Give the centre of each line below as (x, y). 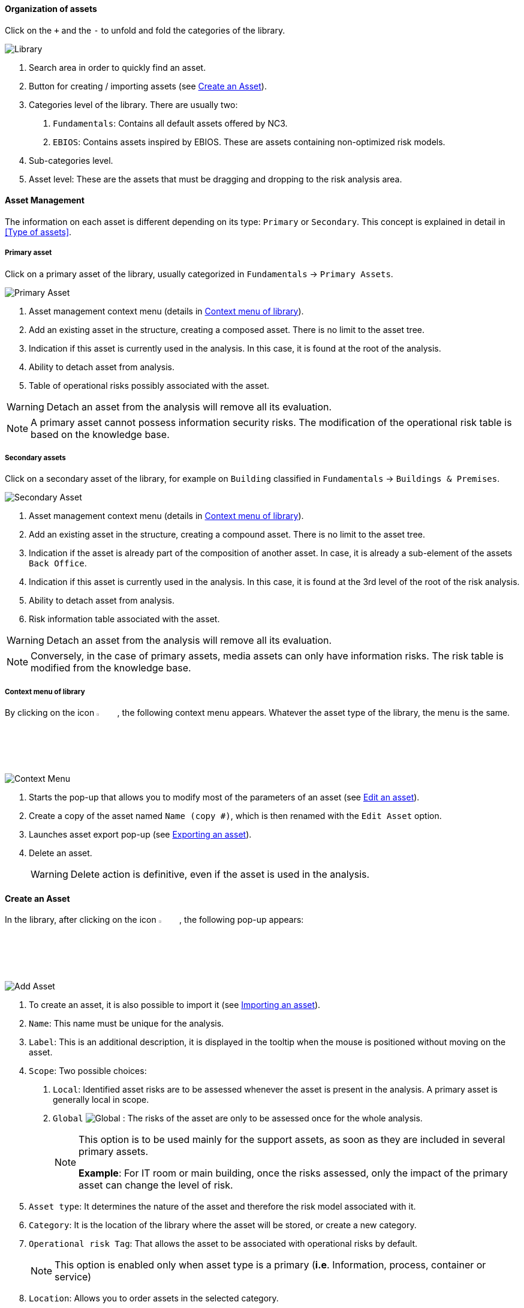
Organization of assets (51, 9)
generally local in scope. (101, 1099)
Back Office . (58, 563)
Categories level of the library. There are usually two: (133, 104)
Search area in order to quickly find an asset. (118, 67)
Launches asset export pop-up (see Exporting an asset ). (140, 835)
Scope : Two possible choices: (88, 1070)
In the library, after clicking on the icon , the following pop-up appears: (154, 920)
